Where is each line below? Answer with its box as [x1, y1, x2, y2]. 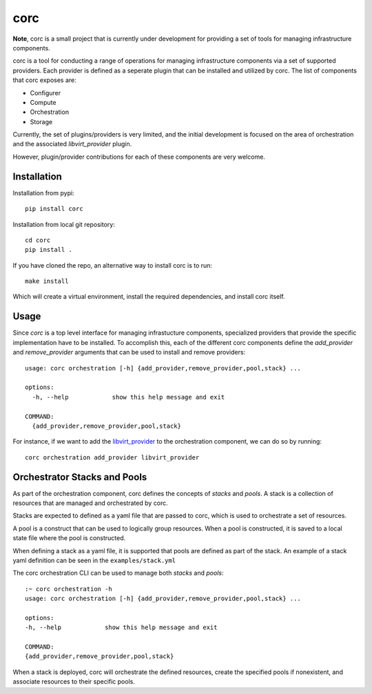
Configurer [30, 88, 61, 97]
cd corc [25, 236, 51, 244]
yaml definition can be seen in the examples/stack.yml [12, 556, 176, 564]
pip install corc [25, 205, 83, 213]
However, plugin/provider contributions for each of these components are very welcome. [12, 152, 265, 161]
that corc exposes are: [12, 76, 77, 84]
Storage [30, 117, 53, 126]
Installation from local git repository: [12, 220, 115, 228]
